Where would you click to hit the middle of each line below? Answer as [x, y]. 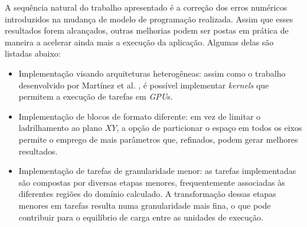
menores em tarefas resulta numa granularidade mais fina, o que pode [145, 205]
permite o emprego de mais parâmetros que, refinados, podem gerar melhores [158, 139]
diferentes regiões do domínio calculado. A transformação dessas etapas [147, 194]
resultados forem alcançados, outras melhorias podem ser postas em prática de [147, 30]
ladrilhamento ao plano [61, 128]
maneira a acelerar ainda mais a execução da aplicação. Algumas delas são [139, 42]
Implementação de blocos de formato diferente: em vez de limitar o [140, 116]
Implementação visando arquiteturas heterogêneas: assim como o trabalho [152, 73]
